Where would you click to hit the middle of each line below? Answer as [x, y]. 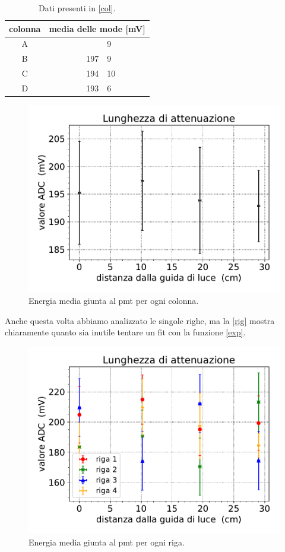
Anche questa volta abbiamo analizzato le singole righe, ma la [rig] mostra [140, 320]
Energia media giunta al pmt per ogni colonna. [114, 300]
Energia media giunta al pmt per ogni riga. [107, 542]
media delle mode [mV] [97, 28]
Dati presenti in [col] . [77, 8]
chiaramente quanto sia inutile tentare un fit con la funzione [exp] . [125, 332]
